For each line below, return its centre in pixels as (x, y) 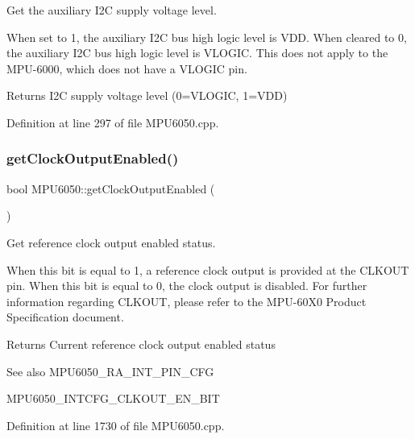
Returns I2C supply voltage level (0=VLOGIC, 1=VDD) (147, 95)
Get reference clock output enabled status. (111, 242)
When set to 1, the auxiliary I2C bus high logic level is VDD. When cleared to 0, (207, 37)
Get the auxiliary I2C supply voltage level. (112, 10)
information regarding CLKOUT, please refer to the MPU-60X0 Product (187, 301)
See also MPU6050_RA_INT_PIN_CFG (110, 371)
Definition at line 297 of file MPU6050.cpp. (113, 122)
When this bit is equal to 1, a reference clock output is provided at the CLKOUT (208, 269)
